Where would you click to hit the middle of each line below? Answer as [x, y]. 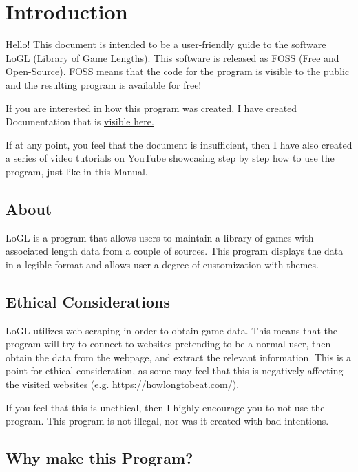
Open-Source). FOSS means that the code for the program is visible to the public [178, 71]
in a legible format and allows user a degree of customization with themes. [162, 264]
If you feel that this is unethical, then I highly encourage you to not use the [165, 407]
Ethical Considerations [88, 301]
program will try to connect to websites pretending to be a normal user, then [168, 344]
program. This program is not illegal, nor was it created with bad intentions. [167, 421]
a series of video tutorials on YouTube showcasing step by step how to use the [170, 158]
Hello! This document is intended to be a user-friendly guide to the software [166, 44]
